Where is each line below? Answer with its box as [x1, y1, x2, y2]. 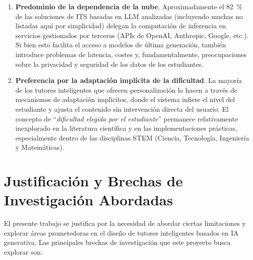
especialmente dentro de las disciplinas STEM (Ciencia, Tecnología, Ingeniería [15, 132, 249, 142]
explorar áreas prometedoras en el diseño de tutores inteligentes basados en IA [4, 227, 239, 238]
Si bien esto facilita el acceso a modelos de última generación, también [15, 40, 226, 50]
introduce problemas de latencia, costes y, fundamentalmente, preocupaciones [15, 49, 247, 59]
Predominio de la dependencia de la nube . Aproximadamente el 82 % [15, 1, 243, 11]
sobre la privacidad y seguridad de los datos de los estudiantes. [15, 59, 204, 69]
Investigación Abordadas [4, 190, 173, 210]
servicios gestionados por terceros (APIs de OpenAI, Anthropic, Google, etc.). [15, 30, 249, 40]
